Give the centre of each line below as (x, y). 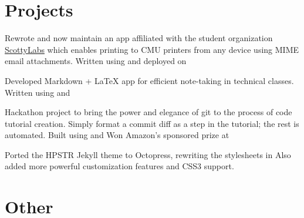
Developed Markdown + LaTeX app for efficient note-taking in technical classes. (149, 80)
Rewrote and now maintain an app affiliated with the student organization (139, 38)
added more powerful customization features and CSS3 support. (119, 166)
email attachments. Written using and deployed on (96, 61)
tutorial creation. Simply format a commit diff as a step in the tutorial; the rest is (152, 123)
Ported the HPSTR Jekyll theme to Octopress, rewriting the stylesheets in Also (148, 154)
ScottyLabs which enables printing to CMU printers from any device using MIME (152, 49)
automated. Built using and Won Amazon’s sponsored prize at (117, 135)
